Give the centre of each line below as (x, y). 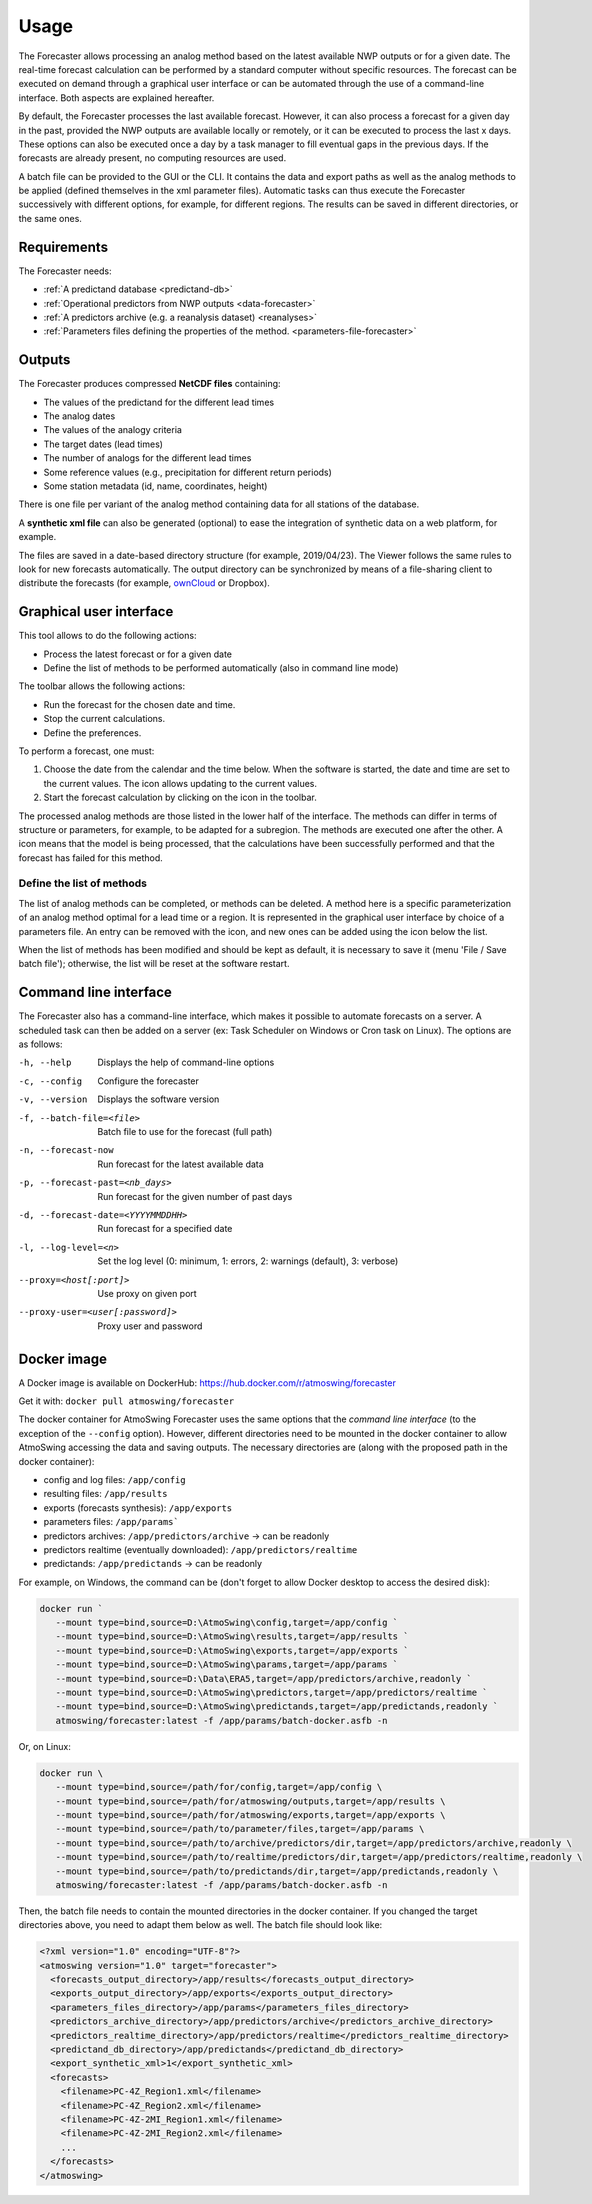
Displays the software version (158, 1099)
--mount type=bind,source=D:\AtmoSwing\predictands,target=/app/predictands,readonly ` (277, 1706)
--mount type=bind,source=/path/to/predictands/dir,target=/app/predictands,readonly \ (277, 1871)
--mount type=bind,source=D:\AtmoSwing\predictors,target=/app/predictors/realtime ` (272, 1693)
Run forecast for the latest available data (180, 1164)
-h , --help (45, 1063)
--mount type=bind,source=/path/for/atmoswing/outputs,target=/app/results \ (250, 1801)
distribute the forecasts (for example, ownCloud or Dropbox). (144, 583)
